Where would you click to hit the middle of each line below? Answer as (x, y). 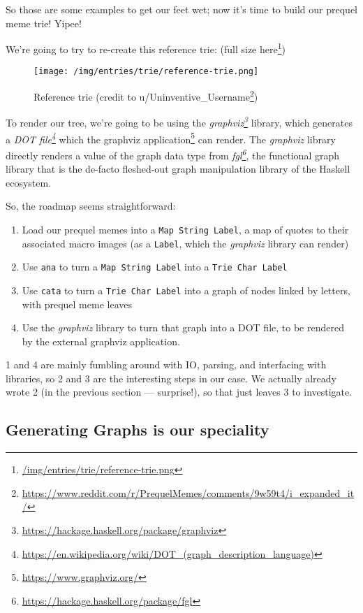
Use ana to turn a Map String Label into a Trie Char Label (155, 267)
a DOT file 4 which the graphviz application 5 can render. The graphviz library (171, 138)
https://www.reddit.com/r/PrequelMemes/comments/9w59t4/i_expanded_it (188, 492)
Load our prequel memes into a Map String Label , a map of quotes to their (185, 229)
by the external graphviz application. (101, 341)
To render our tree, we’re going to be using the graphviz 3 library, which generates (179, 121)
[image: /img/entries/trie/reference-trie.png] (146, 72)
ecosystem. (29, 182)
